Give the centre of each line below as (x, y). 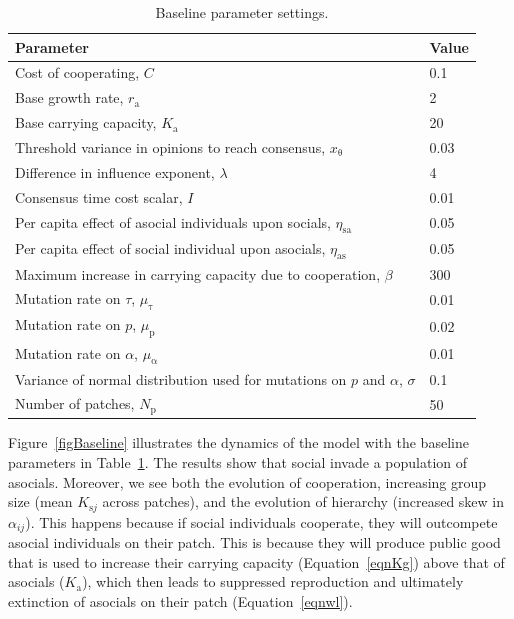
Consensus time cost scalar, (99, 196)
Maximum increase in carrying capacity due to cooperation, (198, 273)
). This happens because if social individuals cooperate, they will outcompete (261, 521)
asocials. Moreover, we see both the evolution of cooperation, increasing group (247, 481)
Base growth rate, (69, 97)
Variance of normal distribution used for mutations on (181, 378)
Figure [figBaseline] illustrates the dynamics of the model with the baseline (238, 442)
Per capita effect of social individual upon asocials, (170, 247)
